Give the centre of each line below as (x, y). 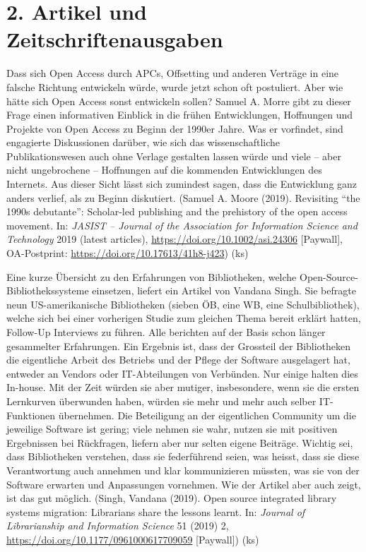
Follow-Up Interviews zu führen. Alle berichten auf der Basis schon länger (166, 332)
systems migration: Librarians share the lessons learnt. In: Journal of (156, 511)
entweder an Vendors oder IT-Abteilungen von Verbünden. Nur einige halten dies (182, 373)
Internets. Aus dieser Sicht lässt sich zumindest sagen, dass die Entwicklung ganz (182, 184)
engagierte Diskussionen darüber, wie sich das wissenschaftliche (143, 142)
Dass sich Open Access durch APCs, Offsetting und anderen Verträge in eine (173, 73)
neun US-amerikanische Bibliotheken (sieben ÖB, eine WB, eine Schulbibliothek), (183, 304)
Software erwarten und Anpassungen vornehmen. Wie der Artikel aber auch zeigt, (184, 484)
